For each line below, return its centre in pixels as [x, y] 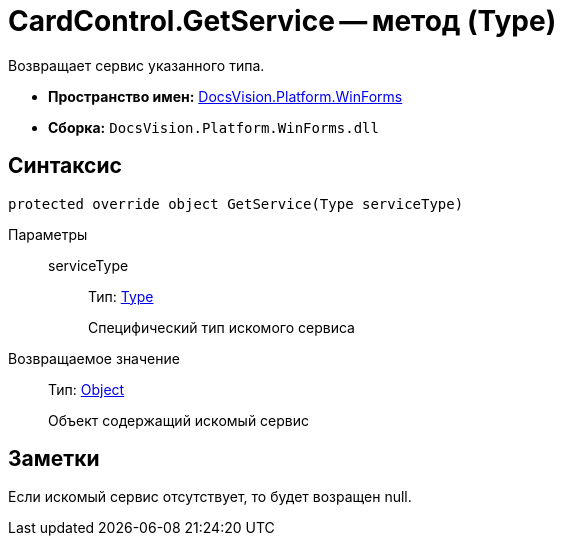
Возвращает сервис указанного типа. [136, 65]
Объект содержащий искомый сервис [179, 420]
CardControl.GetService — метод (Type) [282, 21]
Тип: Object [86, 389]
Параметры [48, 234]
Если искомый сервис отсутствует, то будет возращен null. [210, 497]
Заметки [54, 459]
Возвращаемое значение [94, 358]
